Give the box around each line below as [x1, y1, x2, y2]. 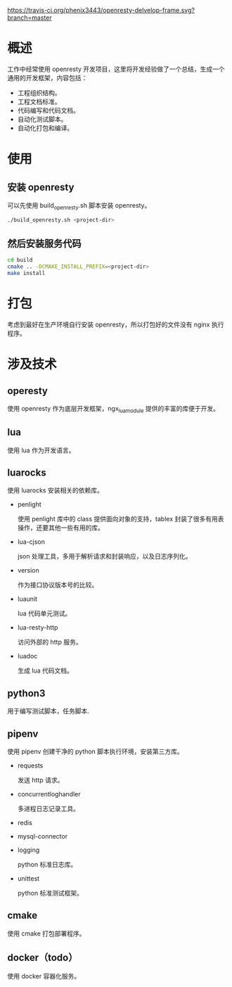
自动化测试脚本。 [17, 115, 67, 123]
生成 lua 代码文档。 [17, 666, 74, 675]
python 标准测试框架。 [17, 889, 83, 898]
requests [17, 761, 44, 770]
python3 [7, 687, 46, 699]
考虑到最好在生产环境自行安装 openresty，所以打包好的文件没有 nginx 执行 [7, 320, 224, 329]
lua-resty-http [17, 623, 58, 632]
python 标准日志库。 [17, 860, 77, 869]
